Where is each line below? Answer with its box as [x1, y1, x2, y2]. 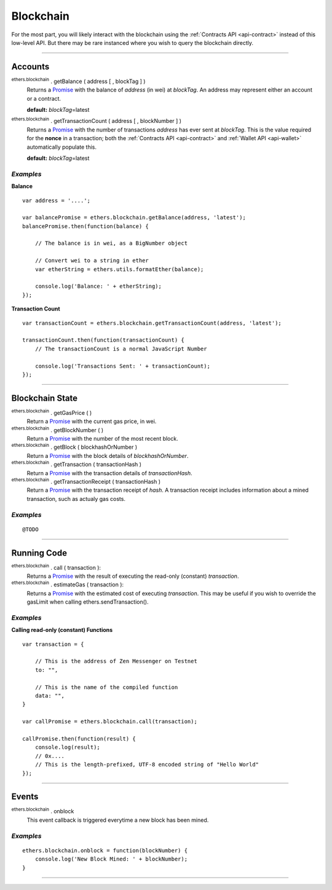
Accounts [11, 61, 50, 72]
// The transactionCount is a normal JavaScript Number [34, 345, 207, 352]
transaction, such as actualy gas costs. [26, 495, 126, 502]
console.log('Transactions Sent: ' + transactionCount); [34, 363, 210, 369]
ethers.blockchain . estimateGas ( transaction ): [11, 580, 124, 588]
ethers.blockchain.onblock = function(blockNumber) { [22, 847, 188, 854]
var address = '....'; [22, 197, 91, 204]
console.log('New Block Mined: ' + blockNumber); [34, 856, 188, 863]
